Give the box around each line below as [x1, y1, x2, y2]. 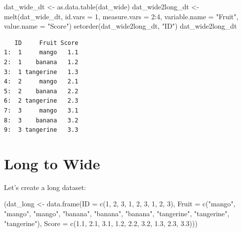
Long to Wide [4, 153, 100, 173]
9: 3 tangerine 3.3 [4, 126, 79, 134]
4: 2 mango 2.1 [4, 78, 79, 85]
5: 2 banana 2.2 [4, 87, 79, 95]
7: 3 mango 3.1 [4, 107, 79, 114]
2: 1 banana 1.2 [4, 58, 79, 66]
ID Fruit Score [14, 39, 79, 46]
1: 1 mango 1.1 [4, 49, 79, 56]
